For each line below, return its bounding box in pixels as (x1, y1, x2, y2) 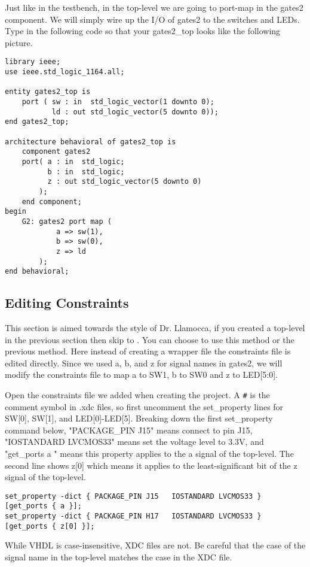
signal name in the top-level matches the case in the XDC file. (5, 551, 232, 563)
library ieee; (5, 57, 61, 66)
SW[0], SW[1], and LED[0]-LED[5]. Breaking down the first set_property (5, 412, 273, 425)
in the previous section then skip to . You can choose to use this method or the (5, 333, 294, 345)
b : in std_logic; (47, 167, 125, 176)
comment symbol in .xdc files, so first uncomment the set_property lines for (5, 400, 284, 413)
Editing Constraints (5, 293, 129, 312)
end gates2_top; (5, 117, 69, 126)
